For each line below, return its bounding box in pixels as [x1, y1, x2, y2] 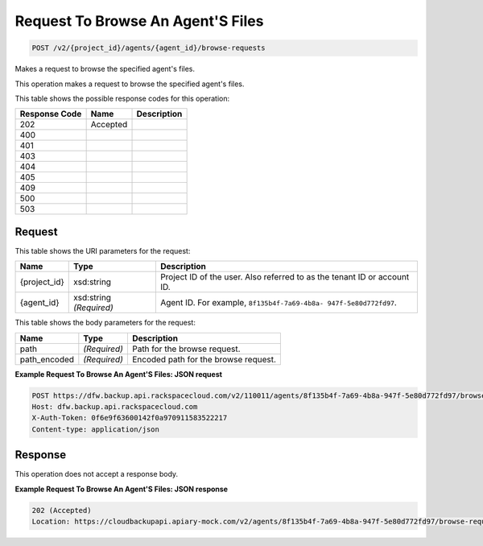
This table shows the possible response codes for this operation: [14, 93, 230, 103]
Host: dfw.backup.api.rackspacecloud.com [31, 402, 198, 411]
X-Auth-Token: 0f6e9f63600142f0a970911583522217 [31, 413, 228, 423]
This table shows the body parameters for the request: [14, 318, 196, 328]
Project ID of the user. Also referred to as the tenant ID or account [159, 271, 410, 283]
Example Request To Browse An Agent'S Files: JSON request [14, 369, 223, 378]
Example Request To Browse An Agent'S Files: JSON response [14, 484, 229, 494]
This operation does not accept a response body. [14, 469, 179, 479]
